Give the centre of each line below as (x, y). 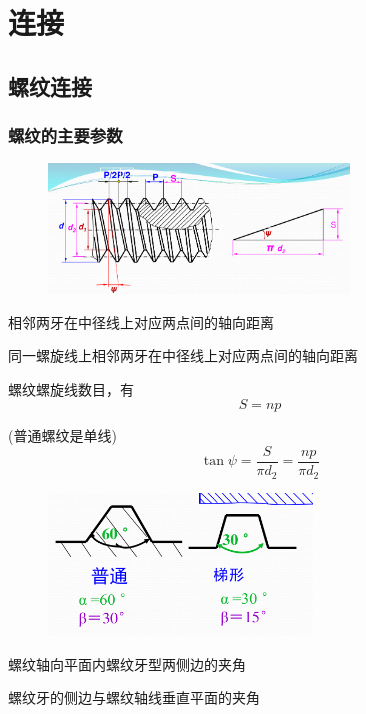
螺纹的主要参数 (65, 135)
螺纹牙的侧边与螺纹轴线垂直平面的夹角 (134, 697)
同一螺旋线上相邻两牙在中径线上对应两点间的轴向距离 (183, 355)
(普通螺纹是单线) (62, 435)
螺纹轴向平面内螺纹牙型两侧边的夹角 (127, 663)
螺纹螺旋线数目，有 (71, 388)
